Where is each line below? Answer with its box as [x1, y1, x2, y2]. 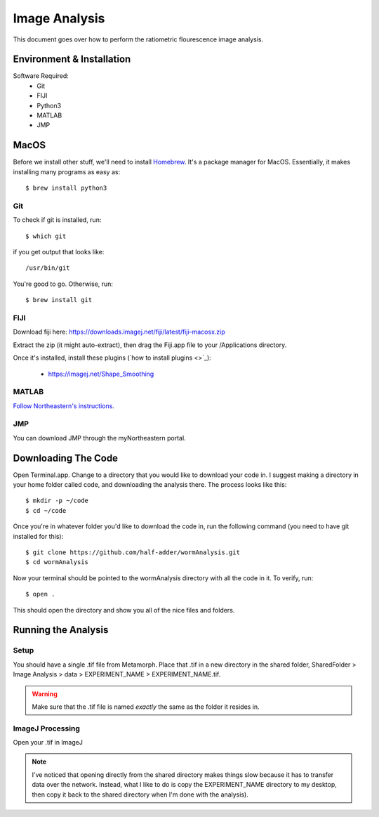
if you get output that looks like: [13, 248, 105, 256]
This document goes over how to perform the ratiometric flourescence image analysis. [13, 35, 264, 44]
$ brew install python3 [25, 184, 107, 192]
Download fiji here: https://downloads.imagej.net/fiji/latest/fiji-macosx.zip [13, 327, 226, 336]
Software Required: [13, 72, 69, 80]
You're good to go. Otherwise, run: [13, 280, 114, 288]
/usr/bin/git [25, 264, 70, 272]
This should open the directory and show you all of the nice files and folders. [13, 606, 235, 614]
